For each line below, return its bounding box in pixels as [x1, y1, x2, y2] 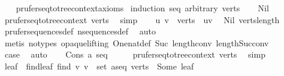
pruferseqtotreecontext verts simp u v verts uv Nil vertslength [4, 13, 280, 26]
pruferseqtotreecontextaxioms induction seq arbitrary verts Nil [16, 2, 269, 14]
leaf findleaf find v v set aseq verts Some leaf [4, 59, 194, 72]
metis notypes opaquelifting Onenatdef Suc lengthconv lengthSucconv [4, 36, 269, 49]
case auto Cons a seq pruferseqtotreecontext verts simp [4, 48, 265, 61]
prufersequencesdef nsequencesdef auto [4, 25, 156, 37]
